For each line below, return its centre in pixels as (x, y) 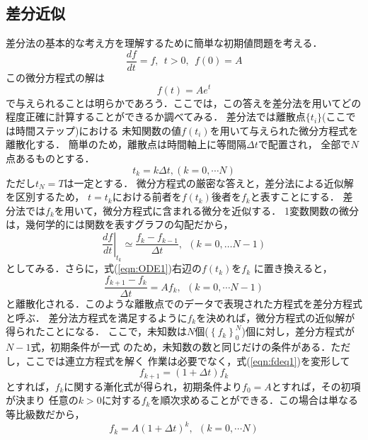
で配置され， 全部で (304, 144)
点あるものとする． (50, 158)
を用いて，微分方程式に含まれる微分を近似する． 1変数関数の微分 (207, 210)
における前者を (147, 197)
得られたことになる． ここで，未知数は (97, 331)
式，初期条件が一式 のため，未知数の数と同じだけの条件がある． (181, 347)
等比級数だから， (45, 413)
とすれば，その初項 (316, 386)
